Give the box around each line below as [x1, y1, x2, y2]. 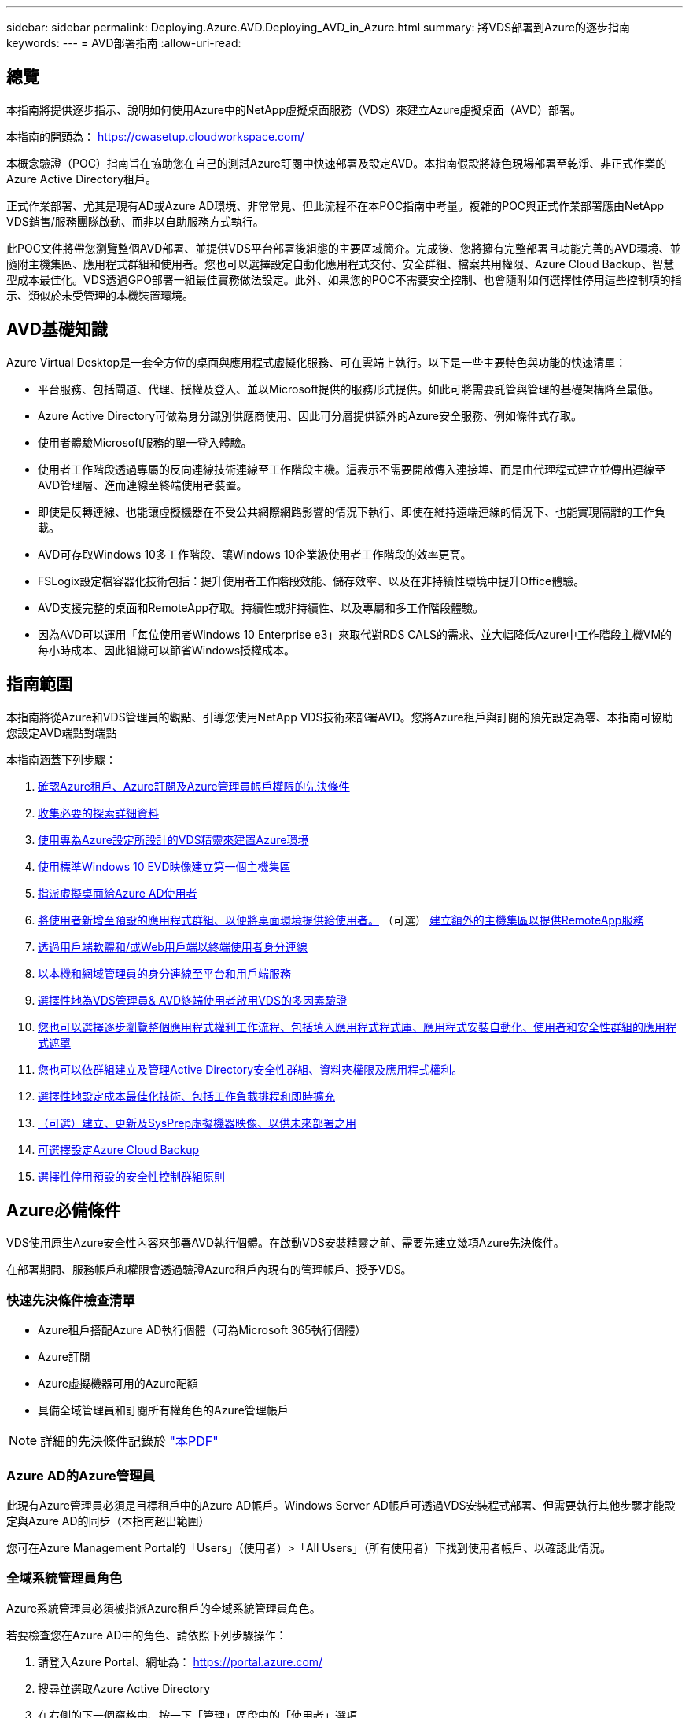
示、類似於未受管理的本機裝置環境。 [6, 288, 193, 302]
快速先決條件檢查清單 [6, 1292, 135, 1308]
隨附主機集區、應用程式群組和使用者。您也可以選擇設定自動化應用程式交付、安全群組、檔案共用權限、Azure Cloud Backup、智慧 [6, 256, 675, 271]
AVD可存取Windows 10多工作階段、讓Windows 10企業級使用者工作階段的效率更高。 [38, 547, 472, 561]
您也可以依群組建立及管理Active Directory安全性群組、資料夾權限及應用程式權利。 [38, 1062, 463, 1076]
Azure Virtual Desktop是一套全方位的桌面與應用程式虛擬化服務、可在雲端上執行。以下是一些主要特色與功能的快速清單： [6, 355, 627, 369]
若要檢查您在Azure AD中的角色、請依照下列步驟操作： [6, 1628, 287, 1642]
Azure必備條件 [6, 1200, 121, 1220]
